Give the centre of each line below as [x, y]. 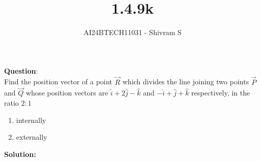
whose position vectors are [67, 93]
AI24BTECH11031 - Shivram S [133, 32]
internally [31, 120]
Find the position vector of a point [58, 82]
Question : [21, 70]
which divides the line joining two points [186, 82]
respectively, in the [221, 93]
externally [32, 137]
